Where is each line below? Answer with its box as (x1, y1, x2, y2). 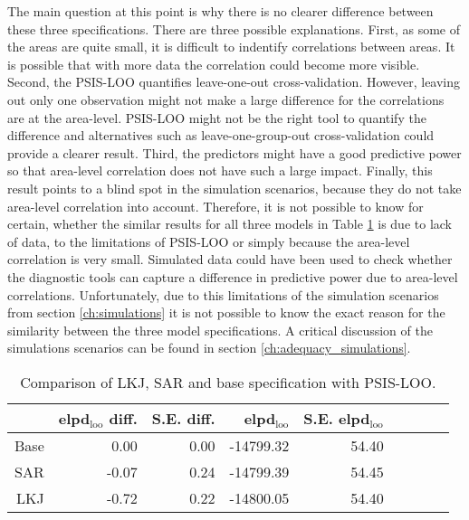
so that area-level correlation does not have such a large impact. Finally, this (7, 161, 433, 180)
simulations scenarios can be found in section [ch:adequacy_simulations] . (7, 338, 411, 357)
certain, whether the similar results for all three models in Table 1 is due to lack (7, 214, 452, 233)
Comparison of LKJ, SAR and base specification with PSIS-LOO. (20, 371, 436, 392)
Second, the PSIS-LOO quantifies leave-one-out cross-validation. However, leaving (7, 72, 461, 91)
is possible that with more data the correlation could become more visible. (7, 54, 420, 73)
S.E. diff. (151, 407, 215, 429)
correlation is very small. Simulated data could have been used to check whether (7, 250, 453, 269)
